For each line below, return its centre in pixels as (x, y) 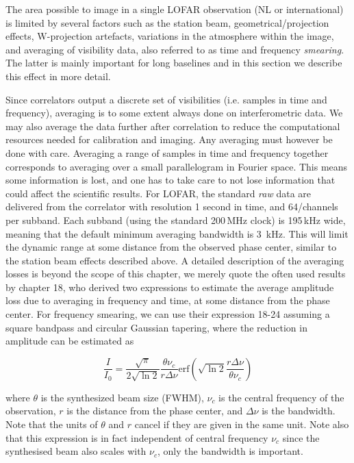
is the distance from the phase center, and (155, 411)
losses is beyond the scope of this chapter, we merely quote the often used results (176, 274)
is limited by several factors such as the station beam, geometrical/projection (167, 22)
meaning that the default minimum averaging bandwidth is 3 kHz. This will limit (177, 233)
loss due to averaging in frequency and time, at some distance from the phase (168, 300)
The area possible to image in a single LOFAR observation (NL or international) (175, 9)
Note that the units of (52, 424)
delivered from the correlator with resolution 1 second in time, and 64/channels (172, 207)
